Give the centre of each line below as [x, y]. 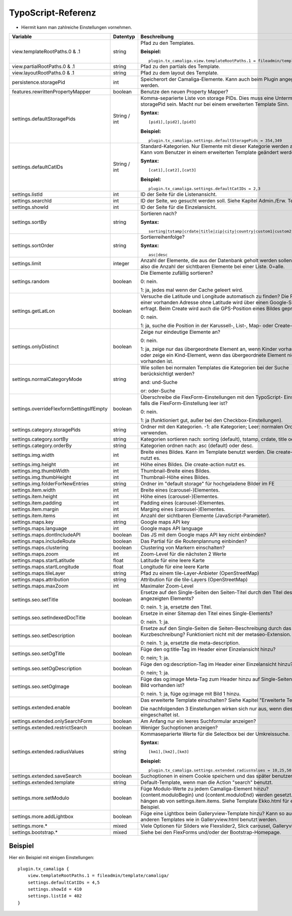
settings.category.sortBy [40, 439]
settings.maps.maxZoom [40, 586]
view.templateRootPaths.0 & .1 [46, 51]
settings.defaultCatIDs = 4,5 [64, 882]
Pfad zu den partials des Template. [180, 66]
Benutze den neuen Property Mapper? [184, 92]
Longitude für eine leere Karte [175, 567]
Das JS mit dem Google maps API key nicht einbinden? [203, 534]
